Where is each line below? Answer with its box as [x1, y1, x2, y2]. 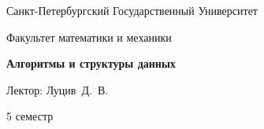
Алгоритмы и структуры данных [6, 55, 176, 72]
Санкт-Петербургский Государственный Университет [6, 2, 258, 18]
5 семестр [6, 108, 54, 124]
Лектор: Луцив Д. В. [6, 81, 109, 98]
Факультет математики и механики [6, 28, 172, 45]
